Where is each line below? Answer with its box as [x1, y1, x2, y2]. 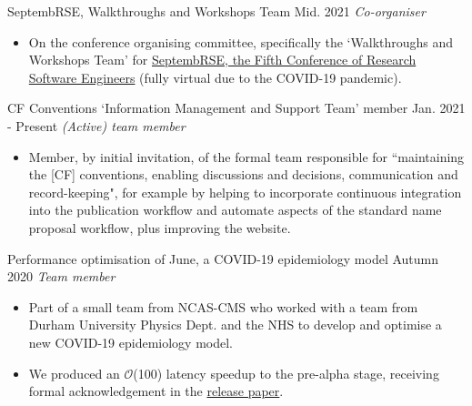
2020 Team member [7, 267, 115, 286]
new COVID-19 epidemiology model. [28, 332, 233, 351]
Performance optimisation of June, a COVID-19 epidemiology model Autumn [7, 249, 439, 268]
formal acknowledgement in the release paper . [28, 381, 284, 401]
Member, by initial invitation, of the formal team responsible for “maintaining [28, 147, 465, 166]
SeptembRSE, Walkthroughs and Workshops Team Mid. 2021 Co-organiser [7, 2, 426, 20]
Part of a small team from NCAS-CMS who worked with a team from [28, 297, 418, 316]
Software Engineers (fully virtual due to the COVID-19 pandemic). [28, 67, 402, 86]
